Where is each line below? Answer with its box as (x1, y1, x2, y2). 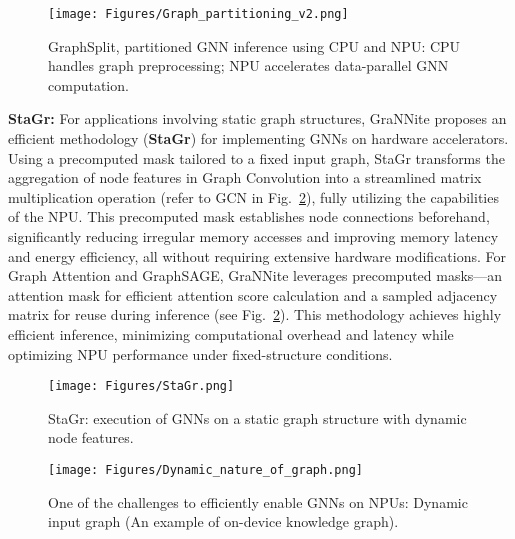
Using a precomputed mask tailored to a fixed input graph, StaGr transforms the (8, 147, 505, 168)
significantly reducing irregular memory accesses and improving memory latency (8, 226, 499, 246)
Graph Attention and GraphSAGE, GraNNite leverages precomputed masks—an (8, 265, 503, 286)
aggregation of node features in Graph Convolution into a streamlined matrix (8, 167, 482, 188)
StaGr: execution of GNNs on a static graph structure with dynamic (48, 407, 467, 428)
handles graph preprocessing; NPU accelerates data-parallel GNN (48, 55, 449, 76)
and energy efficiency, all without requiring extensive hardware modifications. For (8, 245, 507, 266)
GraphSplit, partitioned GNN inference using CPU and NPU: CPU (48, 35, 461, 56)
